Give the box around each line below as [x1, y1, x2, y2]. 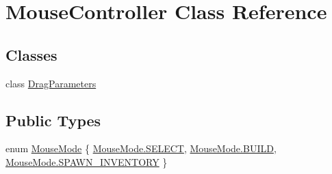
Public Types [5, 109, 101, 130]
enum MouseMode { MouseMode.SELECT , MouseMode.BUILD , [5, 141, 277, 156]
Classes [5, 44, 58, 65]
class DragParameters [5, 76, 97, 90]
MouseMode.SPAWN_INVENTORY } [5, 154, 168, 169]
